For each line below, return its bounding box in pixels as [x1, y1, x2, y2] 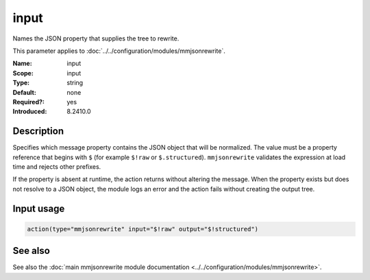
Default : [12, 88, 37, 96]
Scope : [12, 69, 34, 77]
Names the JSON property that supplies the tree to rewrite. [12, 34, 180, 43]
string [66, 79, 84, 87]
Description [12, 126, 64, 137]
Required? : [12, 97, 45, 106]
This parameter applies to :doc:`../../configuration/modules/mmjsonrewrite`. [12, 47, 225, 55]
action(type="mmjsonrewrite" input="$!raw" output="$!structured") [27, 225, 259, 233]
